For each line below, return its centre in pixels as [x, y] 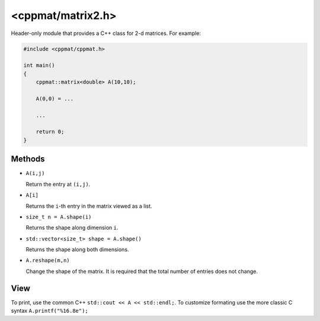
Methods [28, 159]
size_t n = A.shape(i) [59, 217]
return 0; [50, 132]
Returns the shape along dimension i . [72, 228]
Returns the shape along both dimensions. [77, 250]
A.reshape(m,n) [48, 260]
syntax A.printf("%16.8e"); [49, 311]
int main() [39, 66]
